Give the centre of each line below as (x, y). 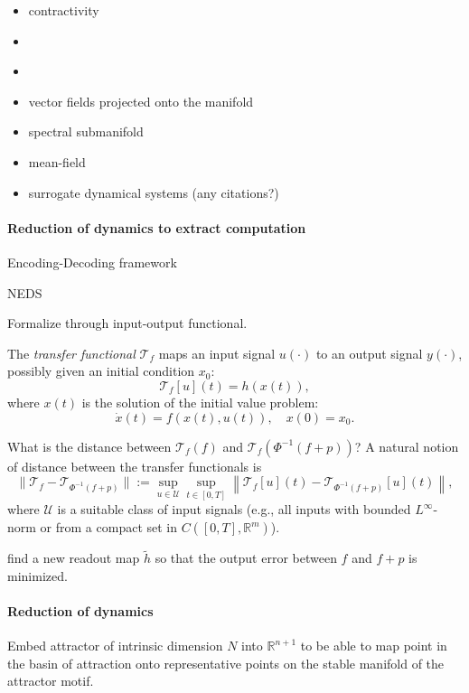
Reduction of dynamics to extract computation (157, 227)
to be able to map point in (374, 646)
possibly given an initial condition (101, 371)
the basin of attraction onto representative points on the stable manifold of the (226, 663)
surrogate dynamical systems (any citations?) (154, 192)
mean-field (57, 161)
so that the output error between (246, 558)
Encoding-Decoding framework (92, 262)
